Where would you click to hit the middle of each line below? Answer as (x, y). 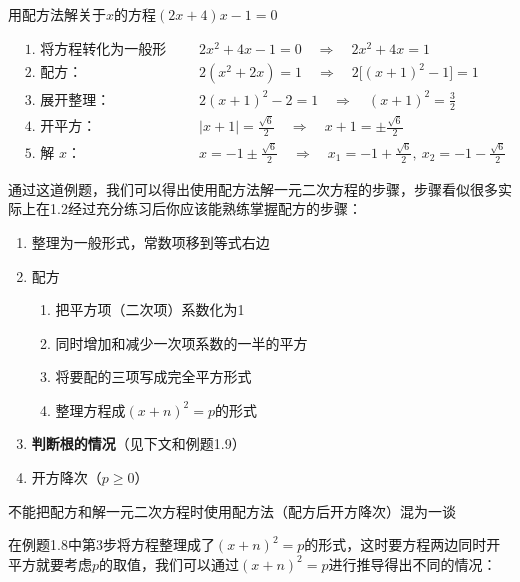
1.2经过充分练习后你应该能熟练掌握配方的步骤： (205, 208)
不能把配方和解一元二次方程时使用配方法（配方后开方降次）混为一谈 (232, 510)
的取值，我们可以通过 (169, 563)
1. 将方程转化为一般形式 (95, 49)
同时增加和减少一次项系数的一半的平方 (181, 342)
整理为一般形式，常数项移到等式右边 (150, 241)
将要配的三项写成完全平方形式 (153, 376)
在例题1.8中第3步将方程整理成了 (111, 544)
